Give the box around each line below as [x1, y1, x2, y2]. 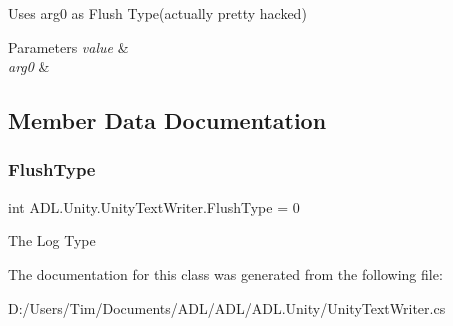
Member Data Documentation [8, 105, 327, 136]
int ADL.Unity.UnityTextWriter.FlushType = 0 [8, 196, 300, 217]
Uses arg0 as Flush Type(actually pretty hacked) [8, 3, 307, 23]
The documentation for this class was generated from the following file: [8, 263, 443, 284]
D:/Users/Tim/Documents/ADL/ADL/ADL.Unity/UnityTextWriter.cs [8, 297, 446, 318]
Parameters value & [8, 36, 129, 57]
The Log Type [8, 230, 96, 251]
